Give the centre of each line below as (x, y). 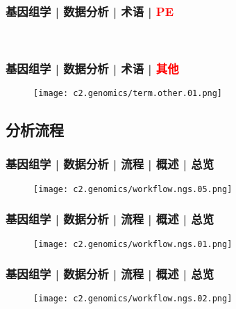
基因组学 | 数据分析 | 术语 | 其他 (92, 68)
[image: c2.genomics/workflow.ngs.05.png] (133, 189)
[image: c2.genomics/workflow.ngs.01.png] (133, 244)
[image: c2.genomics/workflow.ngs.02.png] (133, 299)
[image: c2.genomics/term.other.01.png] (128, 94)
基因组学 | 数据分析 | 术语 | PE (90, 11)
